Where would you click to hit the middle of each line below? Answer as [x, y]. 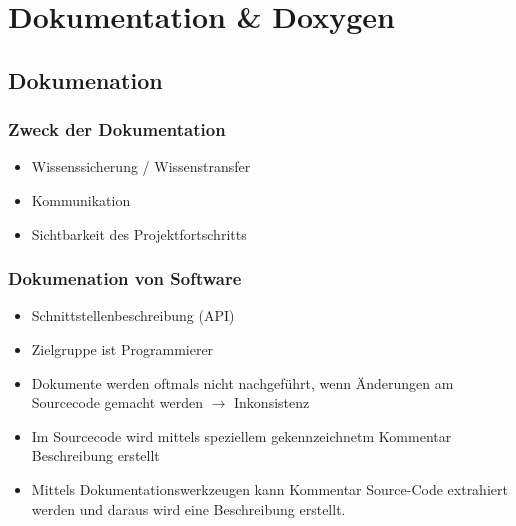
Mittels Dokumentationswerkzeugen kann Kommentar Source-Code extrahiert [269, 488]
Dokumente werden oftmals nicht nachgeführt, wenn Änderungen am [242, 382]
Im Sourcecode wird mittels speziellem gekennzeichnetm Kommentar [241, 435]
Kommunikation [81, 199]
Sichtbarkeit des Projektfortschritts [139, 233]
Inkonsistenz [272, 402]
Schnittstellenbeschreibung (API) [133, 315]
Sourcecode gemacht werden [117, 402]
